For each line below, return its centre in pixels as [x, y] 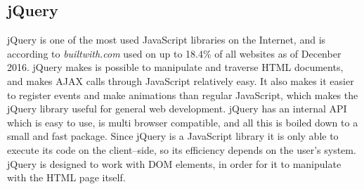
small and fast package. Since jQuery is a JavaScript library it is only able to [173, 136]
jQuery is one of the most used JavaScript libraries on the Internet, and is [167, 40]
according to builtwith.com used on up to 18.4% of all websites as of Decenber [174, 53]
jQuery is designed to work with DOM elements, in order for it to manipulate [174, 163]
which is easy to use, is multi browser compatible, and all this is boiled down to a [183, 122]
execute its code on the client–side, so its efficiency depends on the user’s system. [182, 149]
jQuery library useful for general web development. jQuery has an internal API [177, 109]
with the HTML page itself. [66, 177]
